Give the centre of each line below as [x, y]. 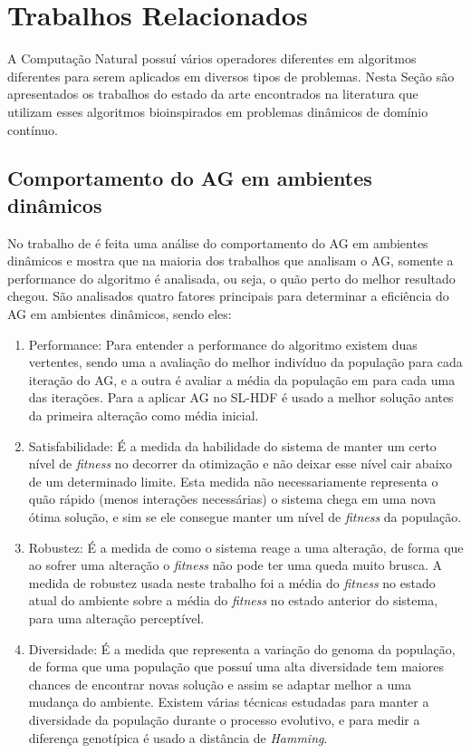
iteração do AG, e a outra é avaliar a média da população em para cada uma [242, 379]
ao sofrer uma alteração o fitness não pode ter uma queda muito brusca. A [235, 565]
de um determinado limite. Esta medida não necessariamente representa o [233, 481]
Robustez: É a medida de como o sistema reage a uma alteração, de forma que [246, 547]
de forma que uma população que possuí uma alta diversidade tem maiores [236, 666]
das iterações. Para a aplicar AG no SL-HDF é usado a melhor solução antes [241, 397]
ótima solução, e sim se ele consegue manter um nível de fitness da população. [245, 516]
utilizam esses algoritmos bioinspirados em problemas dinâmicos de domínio [218, 111]
